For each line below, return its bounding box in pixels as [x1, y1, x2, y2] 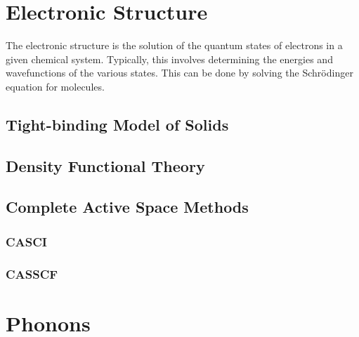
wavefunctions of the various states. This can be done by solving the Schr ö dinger [6, 65, 353, 80]
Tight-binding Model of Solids [6, 113, 229, 135]
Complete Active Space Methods [6, 196, 249, 218]
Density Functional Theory [6, 154, 205, 176]
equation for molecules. [6, 79, 105, 93]
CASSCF [6, 265, 58, 282]
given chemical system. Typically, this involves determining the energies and [6, 51, 333, 66]
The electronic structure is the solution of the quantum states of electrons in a [6, 38, 343, 53]
